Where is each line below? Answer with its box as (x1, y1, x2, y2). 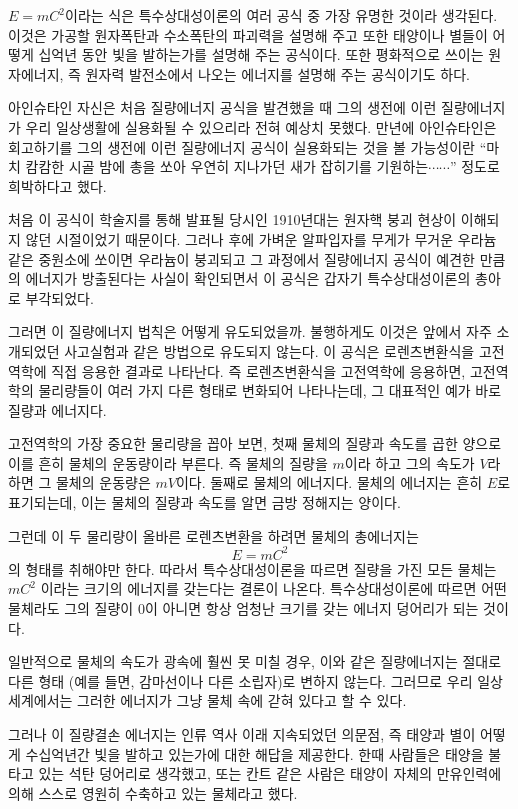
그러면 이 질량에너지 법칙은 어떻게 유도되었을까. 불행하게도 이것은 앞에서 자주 (8, 321, 492, 342)
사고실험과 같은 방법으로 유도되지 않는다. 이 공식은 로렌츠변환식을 (64, 340, 475, 361)
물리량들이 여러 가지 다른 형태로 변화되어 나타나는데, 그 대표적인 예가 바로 (38, 380, 502, 401)
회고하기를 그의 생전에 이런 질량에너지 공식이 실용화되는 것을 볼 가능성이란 (8, 136, 475, 157)
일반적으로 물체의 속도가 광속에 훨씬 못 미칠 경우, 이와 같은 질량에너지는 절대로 (8, 651, 502, 672)
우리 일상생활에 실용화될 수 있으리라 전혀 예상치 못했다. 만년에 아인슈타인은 (25, 116, 497, 137)
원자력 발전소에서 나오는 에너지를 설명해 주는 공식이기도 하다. (85, 63, 470, 84)
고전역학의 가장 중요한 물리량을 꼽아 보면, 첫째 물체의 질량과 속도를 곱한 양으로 (8, 433, 502, 454)
